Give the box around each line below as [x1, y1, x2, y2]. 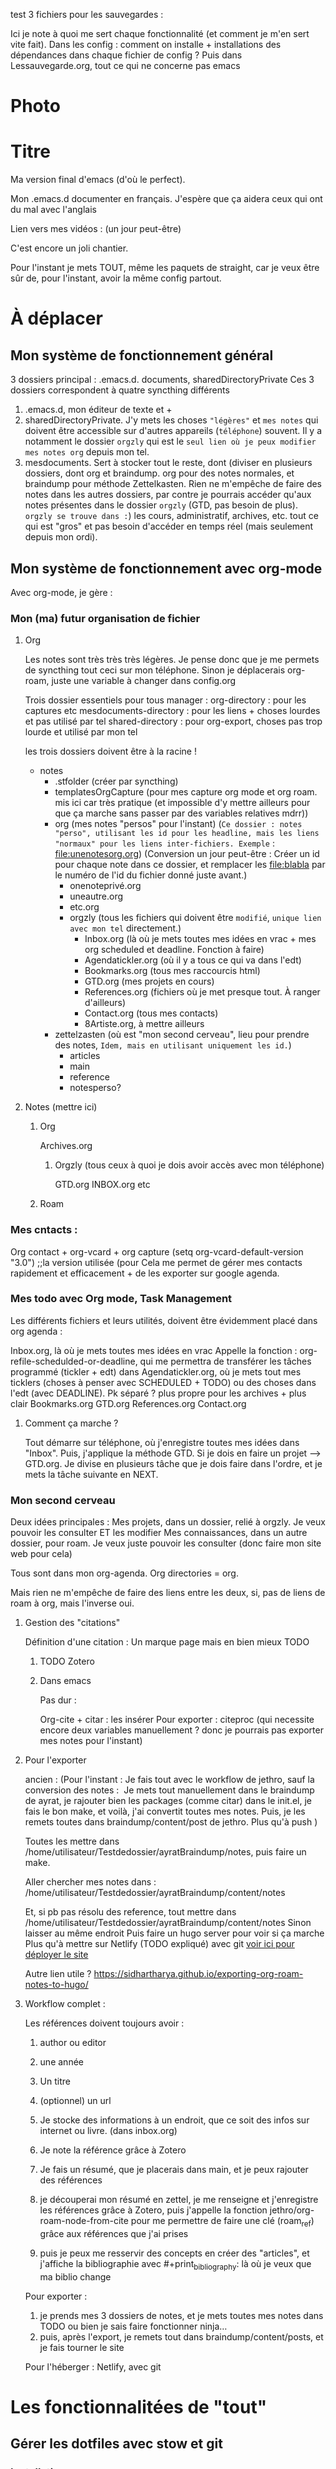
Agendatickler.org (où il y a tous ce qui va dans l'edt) [84, 954, 302, 966]
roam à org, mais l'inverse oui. [10, 1597, 135, 1609]
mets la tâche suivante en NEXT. [24, 1468, 159, 1480]
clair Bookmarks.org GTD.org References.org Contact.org [10, 1397, 247, 1409]
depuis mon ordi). [24, 531, 98, 543]
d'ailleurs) [84, 997, 126, 1009]
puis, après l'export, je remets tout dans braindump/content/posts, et [39, 2330, 324, 2343]
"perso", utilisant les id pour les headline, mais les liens [54, 829, 320, 839]
